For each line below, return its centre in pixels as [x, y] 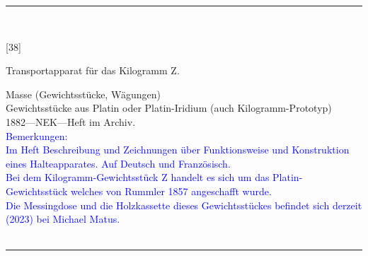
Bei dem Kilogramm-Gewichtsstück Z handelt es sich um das [138, 177]
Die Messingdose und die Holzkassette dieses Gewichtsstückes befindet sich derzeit [184, 205]
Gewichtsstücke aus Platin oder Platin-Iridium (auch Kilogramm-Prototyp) [169, 108]
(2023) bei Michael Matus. [63, 219]
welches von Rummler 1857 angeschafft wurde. [171, 191]
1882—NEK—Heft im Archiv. [71, 121]
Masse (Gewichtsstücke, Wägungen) [83, 94]
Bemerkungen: [37, 135]
